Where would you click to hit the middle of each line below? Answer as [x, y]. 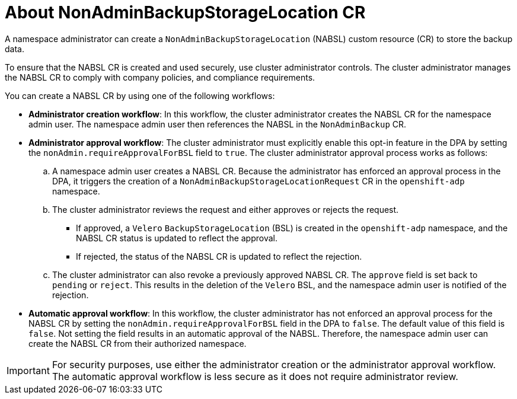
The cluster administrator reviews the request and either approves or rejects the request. [226, 209]
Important [28, 370]
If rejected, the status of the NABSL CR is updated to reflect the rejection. [219, 256]
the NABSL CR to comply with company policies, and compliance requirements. [160, 77]
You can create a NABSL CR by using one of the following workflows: [140, 95]
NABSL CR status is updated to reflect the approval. [177, 238]
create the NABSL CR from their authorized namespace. [138, 343]
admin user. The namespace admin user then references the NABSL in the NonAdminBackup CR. [218, 124]
